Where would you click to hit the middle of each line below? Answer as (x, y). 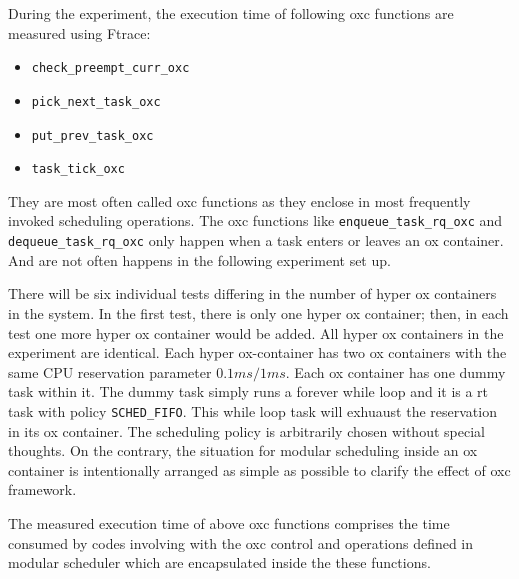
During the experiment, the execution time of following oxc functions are (231, 13)
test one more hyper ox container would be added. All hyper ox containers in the (256, 332)
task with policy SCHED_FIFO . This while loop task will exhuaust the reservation (252, 410)
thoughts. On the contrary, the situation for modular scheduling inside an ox (243, 450)
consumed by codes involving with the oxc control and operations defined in (241, 542)
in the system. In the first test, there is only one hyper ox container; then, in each (258, 312)
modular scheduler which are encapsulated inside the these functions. (219, 562)
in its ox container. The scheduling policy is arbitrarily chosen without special (246, 430)
